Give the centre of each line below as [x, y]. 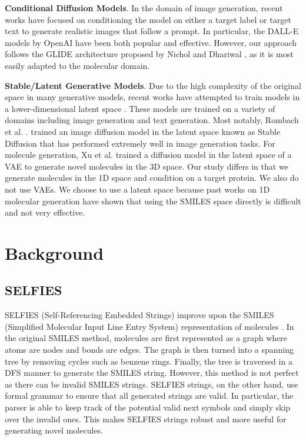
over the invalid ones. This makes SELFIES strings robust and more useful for [146, 419]
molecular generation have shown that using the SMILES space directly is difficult [153, 201]
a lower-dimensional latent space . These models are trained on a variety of [140, 108]
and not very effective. [45, 212]
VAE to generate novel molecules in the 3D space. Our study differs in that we [147, 166]
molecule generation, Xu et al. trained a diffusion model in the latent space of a [148, 155]
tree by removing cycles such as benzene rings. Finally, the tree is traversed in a [149, 361]
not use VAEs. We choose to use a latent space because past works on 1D [137, 189]
